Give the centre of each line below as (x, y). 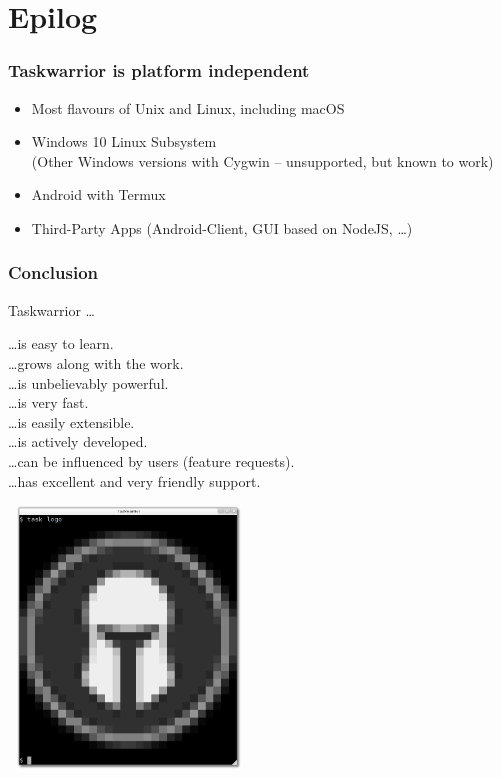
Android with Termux (98, 194)
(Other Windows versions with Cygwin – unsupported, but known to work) (262, 160)
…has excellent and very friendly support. (134, 480)
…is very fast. (48, 402)
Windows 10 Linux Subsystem (124, 141)
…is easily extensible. (71, 421)
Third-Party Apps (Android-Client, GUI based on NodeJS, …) (222, 227)
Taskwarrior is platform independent (159, 70)
